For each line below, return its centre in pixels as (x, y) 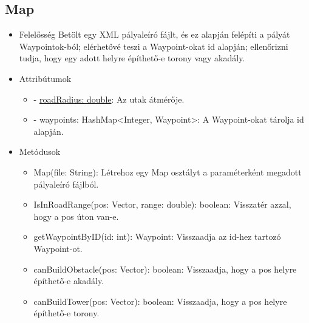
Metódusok (40, 151)
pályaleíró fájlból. (66, 184)
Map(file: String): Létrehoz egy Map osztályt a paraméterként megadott (168, 172)
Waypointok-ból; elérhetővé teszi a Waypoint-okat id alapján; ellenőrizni (154, 46)
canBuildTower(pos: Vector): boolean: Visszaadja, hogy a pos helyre (160, 301)
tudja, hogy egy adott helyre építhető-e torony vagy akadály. (132, 58)
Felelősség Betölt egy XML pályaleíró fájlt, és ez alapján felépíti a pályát (154, 34)
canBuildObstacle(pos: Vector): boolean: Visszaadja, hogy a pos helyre (165, 269)
